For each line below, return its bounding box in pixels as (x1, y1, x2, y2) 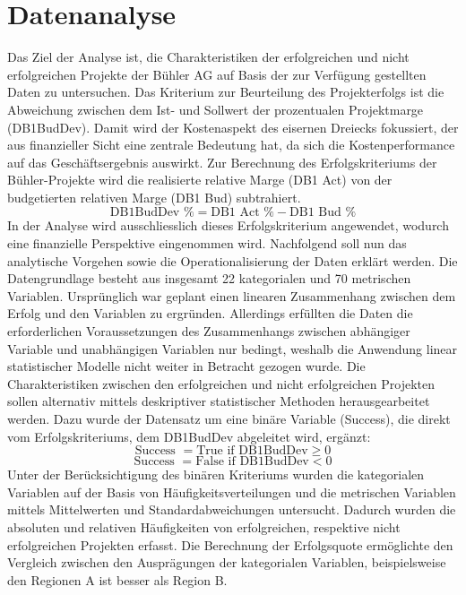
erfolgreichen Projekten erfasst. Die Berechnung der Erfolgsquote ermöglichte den (7, 535, 453, 554)
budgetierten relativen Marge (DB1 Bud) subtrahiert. (7, 187, 301, 206)
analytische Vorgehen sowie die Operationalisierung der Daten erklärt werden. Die (7, 251, 458, 270)
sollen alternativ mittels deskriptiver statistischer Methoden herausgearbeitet (7, 392, 430, 410)
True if (196, 444, 235, 458)
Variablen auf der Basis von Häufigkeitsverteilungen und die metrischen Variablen (7, 482, 456, 501)
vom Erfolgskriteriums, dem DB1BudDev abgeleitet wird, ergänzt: (7, 427, 371, 445)
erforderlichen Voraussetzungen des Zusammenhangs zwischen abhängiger (7, 322, 410, 341)
